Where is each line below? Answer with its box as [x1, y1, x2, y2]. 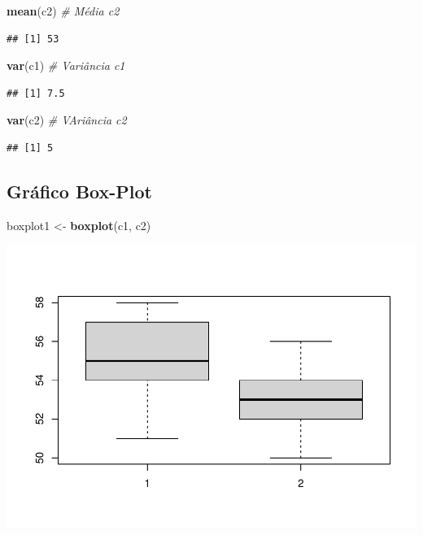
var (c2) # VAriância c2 [7, 111, 127, 128]
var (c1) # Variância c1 [7, 57, 125, 74]
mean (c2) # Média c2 [7, 2, 120, 19]
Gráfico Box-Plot [7, 178, 152, 203]
